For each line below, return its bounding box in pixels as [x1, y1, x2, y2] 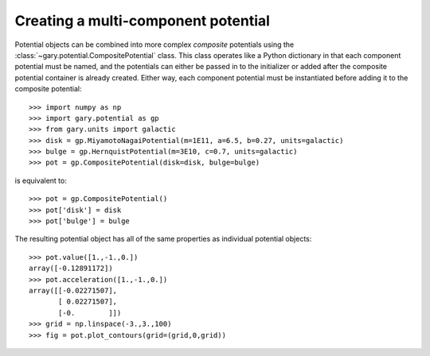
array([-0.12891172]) [29, 264, 113, 273]
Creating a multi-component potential [14, 12, 271, 29]
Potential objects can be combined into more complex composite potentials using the [14, 40, 295, 49]
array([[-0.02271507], [29, 286, 118, 295]
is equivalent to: [14, 176, 67, 185]
